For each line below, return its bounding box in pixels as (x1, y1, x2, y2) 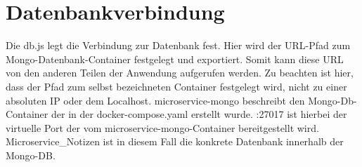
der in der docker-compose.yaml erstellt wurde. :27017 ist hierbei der (51, 107, 347, 121)
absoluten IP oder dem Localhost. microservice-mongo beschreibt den (6, 93, 305, 107)
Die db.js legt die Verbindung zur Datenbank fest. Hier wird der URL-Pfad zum (6, 38, 351, 53)
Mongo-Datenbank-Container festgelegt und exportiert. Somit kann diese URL (6, 51, 344, 66)
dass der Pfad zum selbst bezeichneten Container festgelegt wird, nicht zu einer (6, 79, 347, 93)
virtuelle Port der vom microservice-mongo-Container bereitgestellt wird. (6, 120, 319, 135)
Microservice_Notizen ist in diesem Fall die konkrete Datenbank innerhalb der (6, 134, 344, 149)
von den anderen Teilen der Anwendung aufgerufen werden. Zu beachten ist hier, (6, 65, 354, 80)
